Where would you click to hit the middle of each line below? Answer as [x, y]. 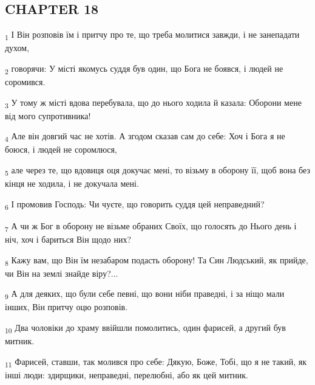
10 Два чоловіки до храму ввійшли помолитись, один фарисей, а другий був [145, 328]
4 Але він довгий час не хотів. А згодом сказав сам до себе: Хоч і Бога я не [145, 137]
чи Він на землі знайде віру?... [62, 273]
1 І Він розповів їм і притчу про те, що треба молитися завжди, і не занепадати [152, 35]
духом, [17, 48]
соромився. [25, 82]
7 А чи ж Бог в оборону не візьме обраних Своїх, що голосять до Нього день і [151, 226]
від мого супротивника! [48, 115]
